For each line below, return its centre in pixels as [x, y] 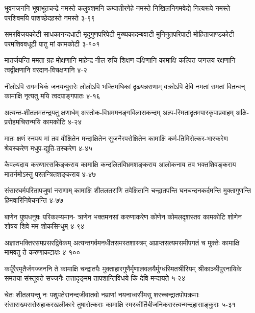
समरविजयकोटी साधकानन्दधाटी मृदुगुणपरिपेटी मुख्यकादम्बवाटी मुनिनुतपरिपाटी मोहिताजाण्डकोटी [119, 34]
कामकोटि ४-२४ [62, 122]
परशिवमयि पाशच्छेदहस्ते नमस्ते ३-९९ [50, 17]
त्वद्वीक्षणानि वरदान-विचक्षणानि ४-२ [46, 69]
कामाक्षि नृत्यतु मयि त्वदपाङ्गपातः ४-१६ [52, 96]
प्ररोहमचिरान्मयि [23, 122]
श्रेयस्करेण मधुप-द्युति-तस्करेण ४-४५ [49, 148]
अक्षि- [242, 112]
